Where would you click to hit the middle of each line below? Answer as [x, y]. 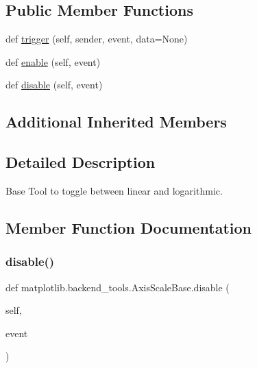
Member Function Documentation [129, 227]
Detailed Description [81, 162]
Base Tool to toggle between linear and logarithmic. [114, 190]
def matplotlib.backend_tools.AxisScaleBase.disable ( [118, 287]
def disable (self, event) [54, 85]
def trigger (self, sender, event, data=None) [97, 39]
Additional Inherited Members [116, 122]
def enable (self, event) [53, 61]
